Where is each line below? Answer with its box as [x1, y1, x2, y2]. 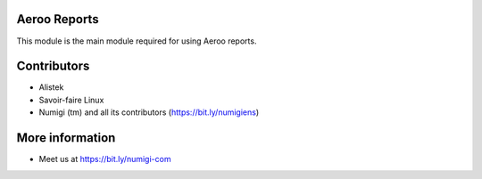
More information [16, 130, 116, 146]
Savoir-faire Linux [38, 94, 104, 105]
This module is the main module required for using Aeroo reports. [16, 36, 257, 46]
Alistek [38, 82, 64, 93]
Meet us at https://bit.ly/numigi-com [38, 154, 171, 165]
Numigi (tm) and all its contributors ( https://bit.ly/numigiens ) [38, 107, 260, 118]
